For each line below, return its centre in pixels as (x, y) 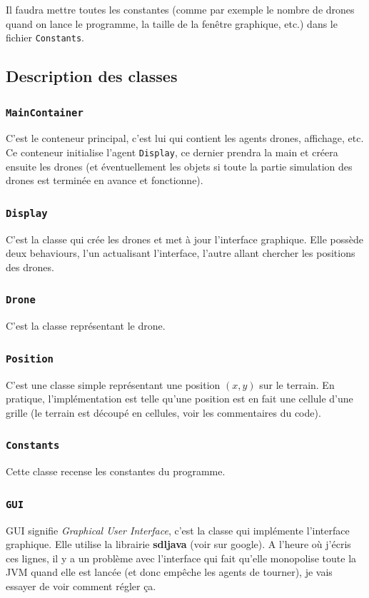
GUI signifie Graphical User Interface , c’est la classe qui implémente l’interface (178, 530)
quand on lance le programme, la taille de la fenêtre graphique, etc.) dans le (172, 23)
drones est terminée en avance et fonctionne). (105, 180)
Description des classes (92, 76)
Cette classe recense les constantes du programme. (116, 471)
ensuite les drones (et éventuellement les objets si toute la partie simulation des (179, 166)
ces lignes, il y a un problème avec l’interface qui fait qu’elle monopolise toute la (181, 558)
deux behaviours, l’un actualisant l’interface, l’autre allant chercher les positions (181, 253)
